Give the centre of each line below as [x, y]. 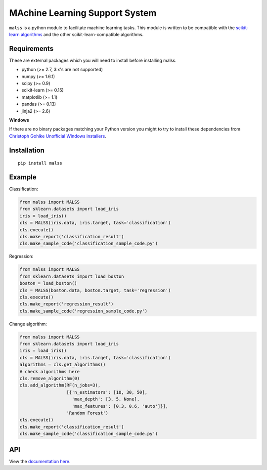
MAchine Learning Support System [83, 13]
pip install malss [40, 163]
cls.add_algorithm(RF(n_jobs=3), [60, 385]
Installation [27, 150]
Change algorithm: [28, 324]
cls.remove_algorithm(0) [50, 379]
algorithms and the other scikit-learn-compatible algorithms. [82, 34]
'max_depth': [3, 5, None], [106, 399]
